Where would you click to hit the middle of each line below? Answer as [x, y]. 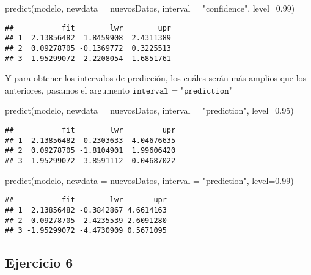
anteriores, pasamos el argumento [68, 90]
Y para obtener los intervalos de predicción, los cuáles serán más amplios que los [156, 78]
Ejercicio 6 [39, 262]
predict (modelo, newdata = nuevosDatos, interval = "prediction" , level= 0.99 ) [149, 180]
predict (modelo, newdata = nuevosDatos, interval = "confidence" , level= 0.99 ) [150, 8]
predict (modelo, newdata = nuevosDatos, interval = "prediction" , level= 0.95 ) [149, 110]
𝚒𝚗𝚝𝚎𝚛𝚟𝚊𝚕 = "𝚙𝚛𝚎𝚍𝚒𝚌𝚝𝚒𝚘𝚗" [182, 91]
